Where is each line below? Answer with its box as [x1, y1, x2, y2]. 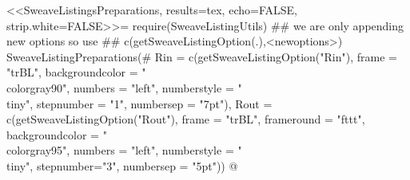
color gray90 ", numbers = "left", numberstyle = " [6, 79, 242, 96]
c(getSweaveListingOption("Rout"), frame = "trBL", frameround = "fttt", [6, 111, 365, 127]
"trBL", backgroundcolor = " [6, 64, 146, 80]
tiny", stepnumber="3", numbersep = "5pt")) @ [6, 157, 238, 174]
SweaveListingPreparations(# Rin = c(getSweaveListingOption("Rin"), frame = [6, 48, 397, 65]
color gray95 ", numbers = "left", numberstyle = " [6, 142, 242, 158]
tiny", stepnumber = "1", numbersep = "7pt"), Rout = [6, 95, 273, 112]
